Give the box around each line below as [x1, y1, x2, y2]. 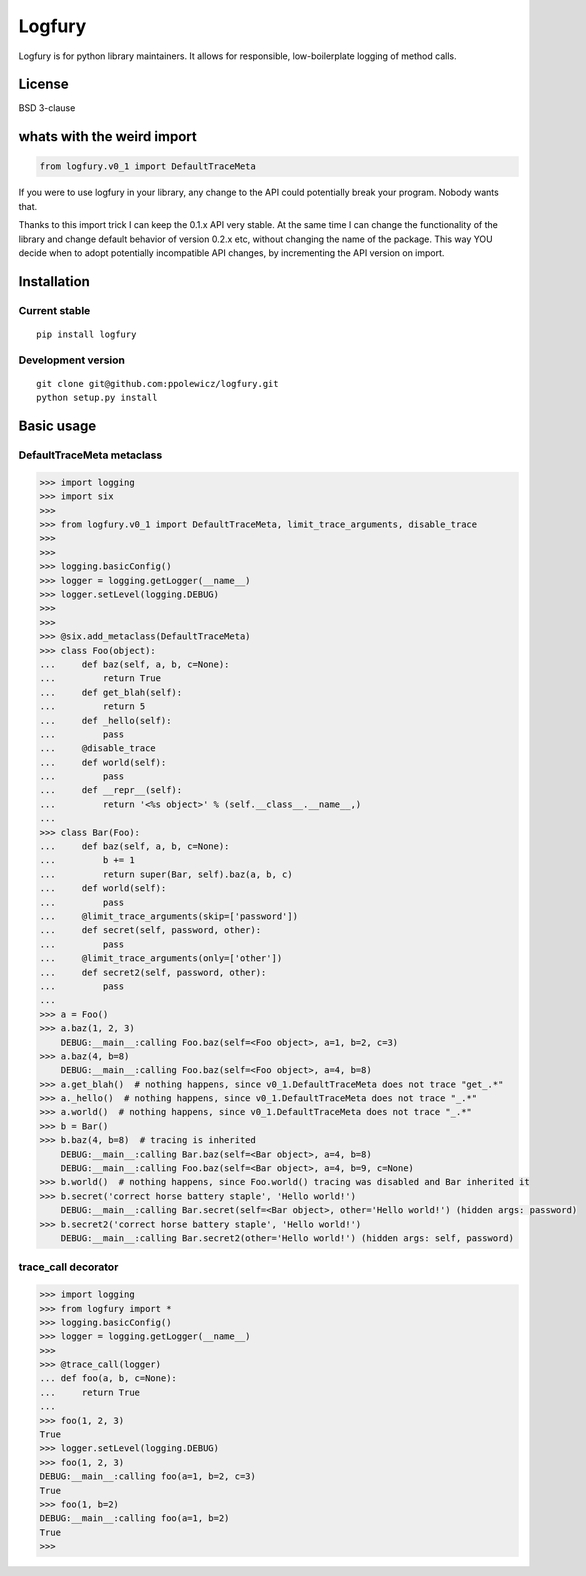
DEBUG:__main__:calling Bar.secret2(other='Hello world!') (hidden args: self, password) [60, 1232, 515, 1244]
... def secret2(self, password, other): [39, 966, 267, 978]
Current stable [18, 303, 91, 317]
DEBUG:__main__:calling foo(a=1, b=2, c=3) [39, 1471, 257, 1482]
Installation [18, 273, 90, 290]
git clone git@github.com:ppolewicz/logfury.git [36, 378, 279, 389]
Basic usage [18, 418, 97, 435]
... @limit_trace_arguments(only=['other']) [39, 953, 283, 964]
